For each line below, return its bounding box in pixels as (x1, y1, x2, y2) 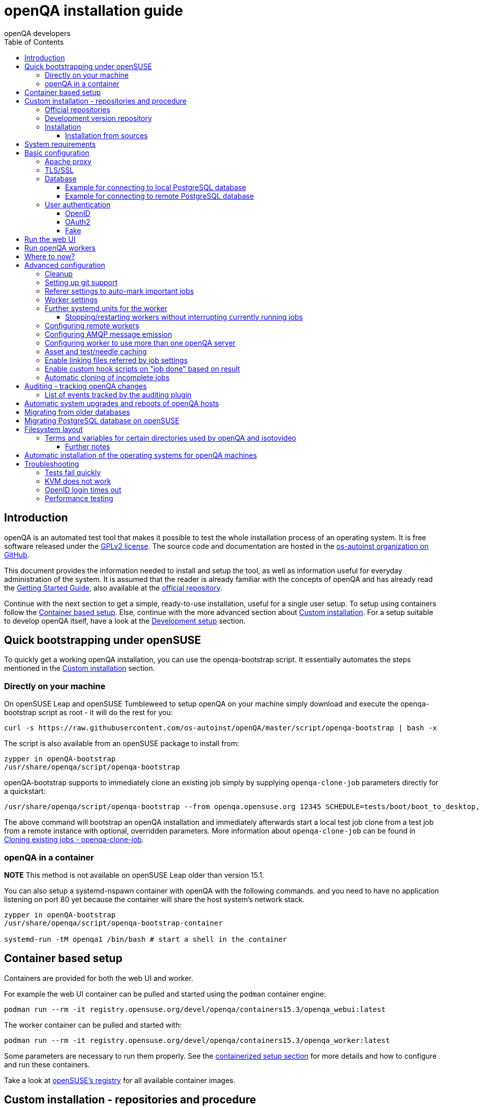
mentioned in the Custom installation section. (4, 664, 155, 673)
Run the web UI (24, 234, 76, 243)
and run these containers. (4, 1060, 90, 1069)
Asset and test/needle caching (45, 347, 147, 356)
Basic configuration (24, 148, 89, 157)
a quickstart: (4, 787, 46, 796)
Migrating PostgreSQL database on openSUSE (24, 416, 179, 425)
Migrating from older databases (24, 407, 130, 416)
